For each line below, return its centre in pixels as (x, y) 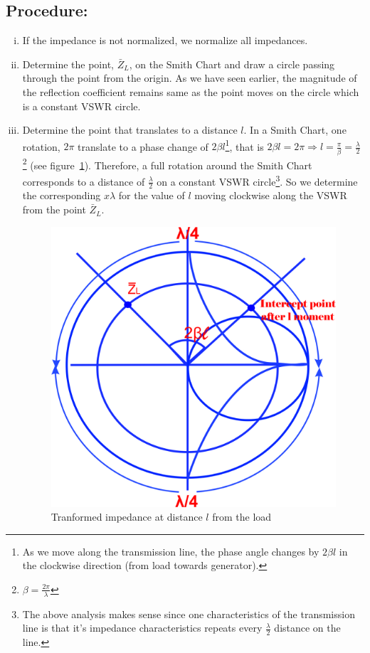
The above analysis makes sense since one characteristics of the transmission (189, 614)
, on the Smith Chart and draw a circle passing (232, 64)
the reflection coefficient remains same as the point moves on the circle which (191, 91)
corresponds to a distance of (84, 181)
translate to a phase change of (143, 146)
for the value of (152, 195)
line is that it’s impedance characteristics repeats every (142, 628)
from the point (54, 209)
